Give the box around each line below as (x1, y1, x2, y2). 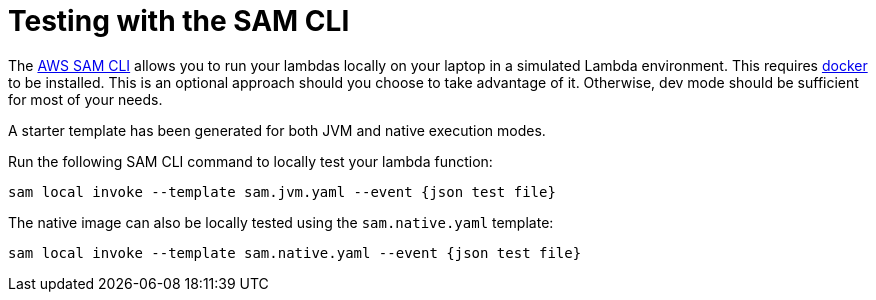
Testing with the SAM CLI (8, 4, 350, 38)
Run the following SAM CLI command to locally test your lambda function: (8, 152, 493, 170)
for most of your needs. (8, 90, 163, 108)
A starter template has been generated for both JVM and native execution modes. (8, 121, 546, 139)
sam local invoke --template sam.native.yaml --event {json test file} (8, 244, 582, 261)
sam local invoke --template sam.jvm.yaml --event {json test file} (8, 183, 556, 200)
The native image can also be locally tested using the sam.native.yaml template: (8, 213, 554, 231)
